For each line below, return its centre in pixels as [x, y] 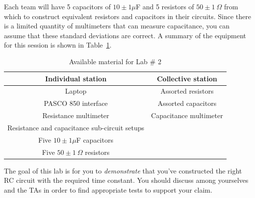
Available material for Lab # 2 [115, 61]
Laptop [76, 91]
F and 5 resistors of [165, 6]
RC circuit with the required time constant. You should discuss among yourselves [126, 180]
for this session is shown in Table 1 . [58, 45]
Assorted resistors [187, 91]
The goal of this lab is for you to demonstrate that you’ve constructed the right [123, 170]
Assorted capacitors [187, 103]
